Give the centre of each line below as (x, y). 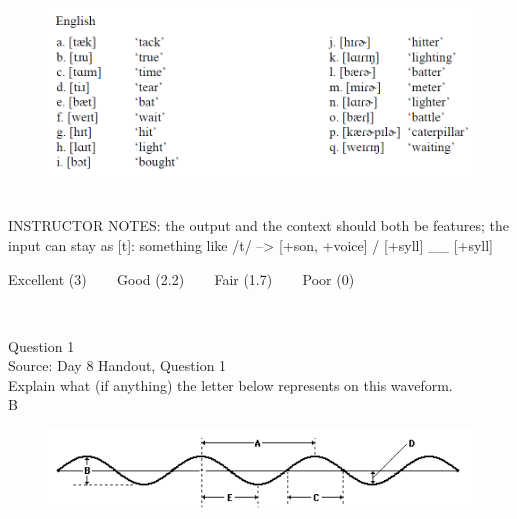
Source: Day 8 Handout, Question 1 (117, 365)
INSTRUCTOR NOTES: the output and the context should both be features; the (258, 225)
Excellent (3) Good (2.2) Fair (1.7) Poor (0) (181, 278)
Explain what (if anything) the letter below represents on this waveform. (230, 384)
